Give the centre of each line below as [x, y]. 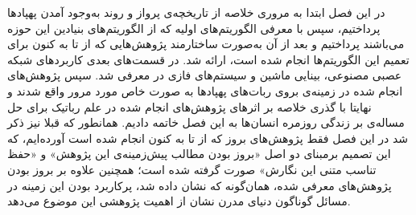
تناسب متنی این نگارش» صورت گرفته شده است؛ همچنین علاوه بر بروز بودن [192, 169]
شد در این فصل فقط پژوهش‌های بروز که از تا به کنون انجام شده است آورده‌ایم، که [208, 138]
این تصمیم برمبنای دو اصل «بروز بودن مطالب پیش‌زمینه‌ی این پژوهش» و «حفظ [199, 154]
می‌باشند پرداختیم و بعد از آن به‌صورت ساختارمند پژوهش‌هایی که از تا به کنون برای [206, 44]
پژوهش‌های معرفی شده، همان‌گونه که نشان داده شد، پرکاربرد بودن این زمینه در [200, 185]
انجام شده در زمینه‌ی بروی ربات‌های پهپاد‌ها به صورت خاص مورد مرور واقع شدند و [205, 90]
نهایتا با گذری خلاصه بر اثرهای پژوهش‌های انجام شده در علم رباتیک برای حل [189, 106]
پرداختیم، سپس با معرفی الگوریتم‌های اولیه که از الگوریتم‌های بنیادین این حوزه [194, 28]
